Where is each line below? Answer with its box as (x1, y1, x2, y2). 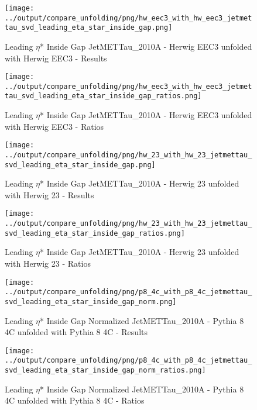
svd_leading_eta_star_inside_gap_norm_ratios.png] (5, 366, 206, 375)
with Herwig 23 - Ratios (5, 257, 91, 270)
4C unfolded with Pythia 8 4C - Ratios (5, 394, 145, 406)
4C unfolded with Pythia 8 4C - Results (5, 326, 148, 338)
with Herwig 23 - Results (5, 188, 94, 201)
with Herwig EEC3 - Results (5, 51, 107, 64)
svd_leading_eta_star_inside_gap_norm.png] (5, 297, 177, 306)
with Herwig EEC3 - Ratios (5, 120, 104, 132)
